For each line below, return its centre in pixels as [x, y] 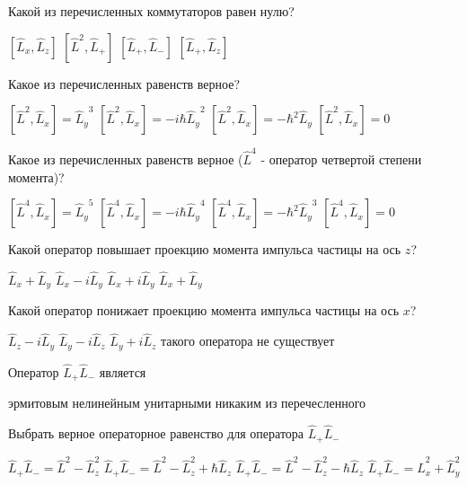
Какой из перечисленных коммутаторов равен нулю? [151, 11]
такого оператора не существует [248, 341]
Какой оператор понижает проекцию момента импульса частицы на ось [204, 310]
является [123, 371]
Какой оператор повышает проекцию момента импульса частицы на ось [205, 249]
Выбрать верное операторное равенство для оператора [156, 433]
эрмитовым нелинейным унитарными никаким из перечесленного [187, 403]
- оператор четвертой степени [341, 159]
